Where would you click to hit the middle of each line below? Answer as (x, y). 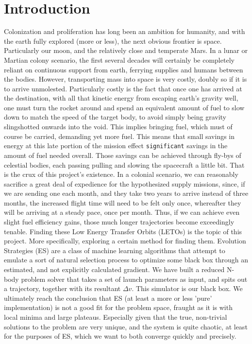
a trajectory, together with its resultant (62, 288)
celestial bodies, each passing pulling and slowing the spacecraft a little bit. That (124, 164)
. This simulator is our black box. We (187, 288)
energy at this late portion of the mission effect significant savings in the (116, 146)
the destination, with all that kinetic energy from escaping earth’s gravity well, (121, 98)
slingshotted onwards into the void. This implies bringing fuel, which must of (118, 127)
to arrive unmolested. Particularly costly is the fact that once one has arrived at (123, 88)
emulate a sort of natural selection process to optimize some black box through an (126, 260)
